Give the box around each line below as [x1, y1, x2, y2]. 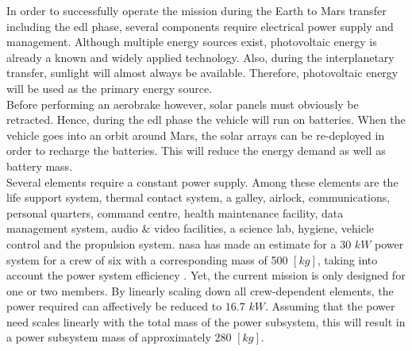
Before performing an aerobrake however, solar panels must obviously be [6, 95, 359, 112]
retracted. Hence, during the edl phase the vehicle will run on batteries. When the [6, 111, 406, 128]
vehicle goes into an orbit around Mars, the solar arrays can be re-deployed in [6, 126, 385, 143]
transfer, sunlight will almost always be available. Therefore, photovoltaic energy [6, 64, 399, 81]
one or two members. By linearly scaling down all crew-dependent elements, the [6, 282, 394, 299]
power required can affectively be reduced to [6, 298, 222, 314]
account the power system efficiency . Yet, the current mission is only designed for [6, 267, 406, 283]
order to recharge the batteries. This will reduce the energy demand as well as [6, 142, 386, 159]
